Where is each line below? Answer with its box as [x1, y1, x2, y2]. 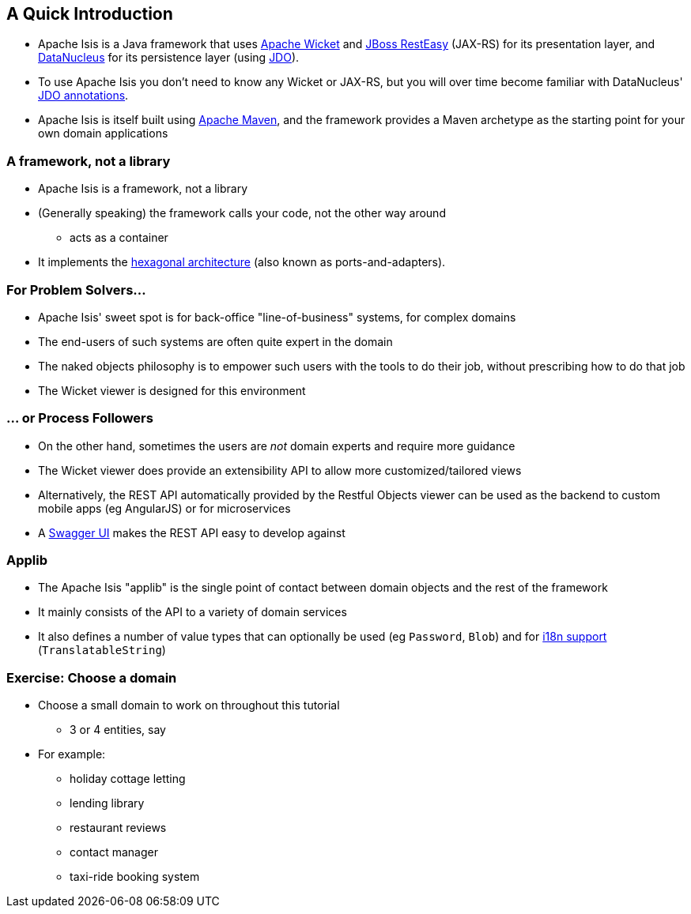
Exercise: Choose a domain [6, 669, 177, 686]
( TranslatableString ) [38, 643, 166, 657]
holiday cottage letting [70, 772, 186, 786]
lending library [70, 796, 145, 811]
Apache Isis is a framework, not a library [38, 182, 248, 196]
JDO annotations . [38, 88, 129, 103]
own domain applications [38, 126, 168, 141]
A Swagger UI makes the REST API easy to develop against [38, 525, 345, 540]
